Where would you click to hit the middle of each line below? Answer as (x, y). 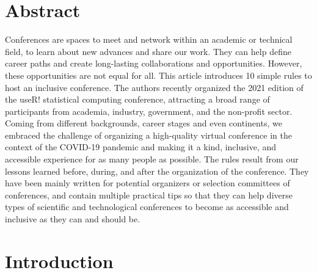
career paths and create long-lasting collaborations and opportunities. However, (154, 63)
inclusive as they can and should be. (73, 219)
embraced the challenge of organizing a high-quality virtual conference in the (148, 135)
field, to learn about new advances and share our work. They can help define (148, 51)
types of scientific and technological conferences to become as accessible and (147, 207)
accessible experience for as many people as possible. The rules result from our (152, 159)
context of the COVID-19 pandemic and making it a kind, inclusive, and (141, 147)
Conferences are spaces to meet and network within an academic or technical (149, 39)
